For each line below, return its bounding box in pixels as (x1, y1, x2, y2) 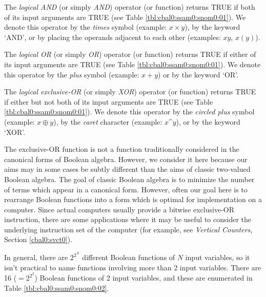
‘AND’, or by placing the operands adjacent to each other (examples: (4, 31, 221, 42)
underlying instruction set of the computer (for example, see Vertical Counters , (4, 224, 253, 234)
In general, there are (4, 252, 68, 263)
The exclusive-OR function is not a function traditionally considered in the (4, 144, 239, 154)
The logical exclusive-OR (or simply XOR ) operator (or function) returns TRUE (4, 86, 256, 97)
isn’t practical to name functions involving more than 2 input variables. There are (4, 262, 261, 272)
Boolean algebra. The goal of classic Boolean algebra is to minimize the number (4, 173, 255, 184)
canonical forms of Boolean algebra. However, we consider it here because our (4, 153, 248, 164)
